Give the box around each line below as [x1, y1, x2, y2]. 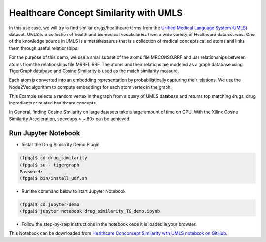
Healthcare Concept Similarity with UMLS [9, 7, 183, 18]
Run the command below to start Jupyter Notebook [21, 188, 126, 194]
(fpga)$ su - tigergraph [19, 162, 80, 168]
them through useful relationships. [9, 45, 79, 51]
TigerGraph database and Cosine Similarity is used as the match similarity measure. [9, 68, 179, 74]
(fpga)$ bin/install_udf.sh [19, 175, 87, 181]
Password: [19, 169, 43, 174]
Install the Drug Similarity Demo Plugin [21, 142, 100, 148]
